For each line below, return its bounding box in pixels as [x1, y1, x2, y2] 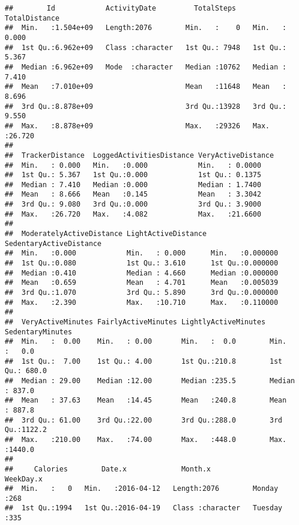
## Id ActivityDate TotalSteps [5, 4, 236, 12]
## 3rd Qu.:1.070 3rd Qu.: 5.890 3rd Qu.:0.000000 [5, 288, 278, 297]
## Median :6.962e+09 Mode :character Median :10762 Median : [5, 62, 287, 71]
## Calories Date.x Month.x [5, 464, 211, 473]
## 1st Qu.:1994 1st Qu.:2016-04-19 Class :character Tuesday [5, 504, 283, 513]
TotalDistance [5, 14, 60, 22]
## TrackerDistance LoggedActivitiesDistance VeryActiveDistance [5, 151, 274, 160]
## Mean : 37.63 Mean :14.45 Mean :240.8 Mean [5, 396, 287, 405]
